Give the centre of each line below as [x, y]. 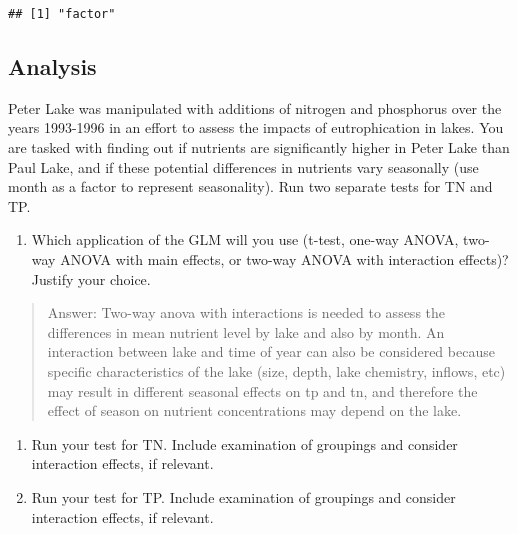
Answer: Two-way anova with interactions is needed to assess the [246, 312]
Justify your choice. [91, 278]
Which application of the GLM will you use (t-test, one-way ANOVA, [245, 239]
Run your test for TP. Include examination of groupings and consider [243, 496]
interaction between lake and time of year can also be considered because [271, 351]
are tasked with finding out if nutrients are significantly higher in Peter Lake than [259, 147]
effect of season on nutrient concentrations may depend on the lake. [254, 410]
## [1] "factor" [62, 14]
